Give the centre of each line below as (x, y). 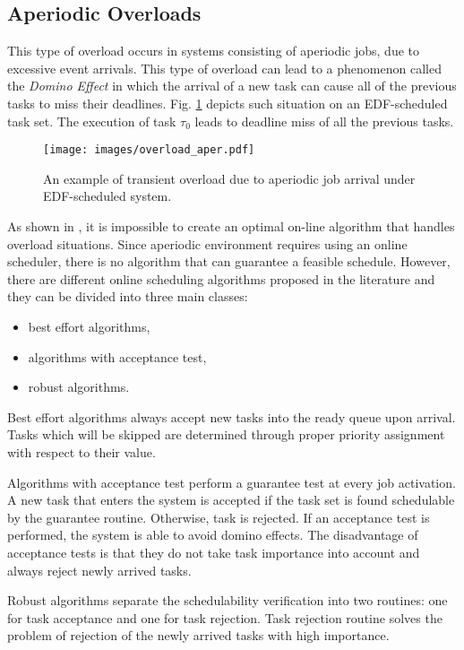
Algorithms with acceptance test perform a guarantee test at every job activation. (232, 482)
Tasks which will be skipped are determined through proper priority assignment (226, 434)
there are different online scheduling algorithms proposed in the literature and (221, 278)
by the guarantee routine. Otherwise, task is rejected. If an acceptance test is (219, 517)
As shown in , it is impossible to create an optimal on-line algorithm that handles (231, 226)
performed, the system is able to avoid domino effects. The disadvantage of (213, 535)
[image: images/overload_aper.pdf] (149, 150)
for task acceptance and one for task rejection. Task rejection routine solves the (225, 617)
